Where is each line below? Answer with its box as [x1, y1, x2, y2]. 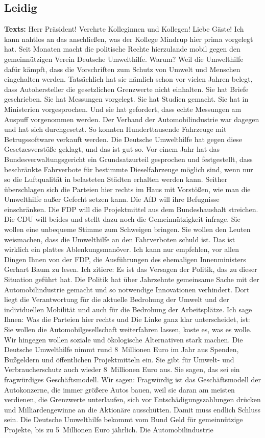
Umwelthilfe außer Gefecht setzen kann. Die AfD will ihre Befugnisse [4, 194, 220, 204]
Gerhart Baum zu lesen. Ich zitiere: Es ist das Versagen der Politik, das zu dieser [4, 264, 257, 274]
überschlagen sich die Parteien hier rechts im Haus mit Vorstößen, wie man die [4, 183, 251, 194]
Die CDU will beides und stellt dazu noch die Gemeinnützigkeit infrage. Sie [4, 214, 240, 224]
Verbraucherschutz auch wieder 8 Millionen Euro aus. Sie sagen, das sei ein [4, 364, 240, 375]
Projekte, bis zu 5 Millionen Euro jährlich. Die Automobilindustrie [4, 424, 213, 434]
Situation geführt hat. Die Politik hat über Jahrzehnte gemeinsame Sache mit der [4, 274, 259, 285]
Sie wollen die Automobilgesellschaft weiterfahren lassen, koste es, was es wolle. [4, 324, 252, 335]
